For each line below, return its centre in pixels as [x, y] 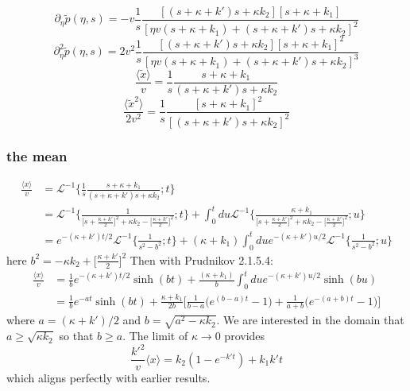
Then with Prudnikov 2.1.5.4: [201, 259]
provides [245, 336]
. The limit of [155, 336]
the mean [37, 155]
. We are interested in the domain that [310, 320]
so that [76, 336]
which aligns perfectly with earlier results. [108, 378]
